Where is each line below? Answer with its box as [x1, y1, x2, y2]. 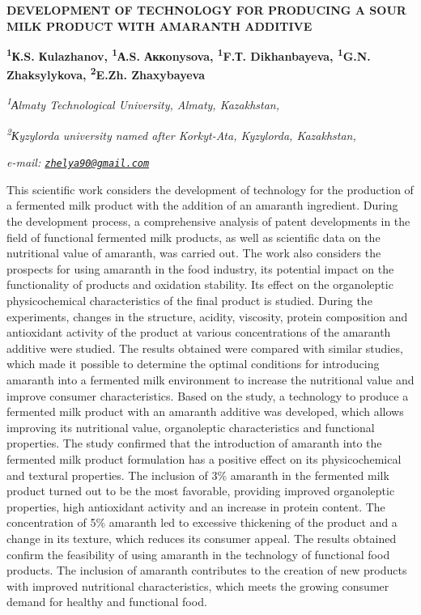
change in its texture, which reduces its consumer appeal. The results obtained [6, 529, 397, 546]
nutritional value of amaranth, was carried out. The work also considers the [6, 244, 381, 261]
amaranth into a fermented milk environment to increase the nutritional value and [6, 371, 415, 388]
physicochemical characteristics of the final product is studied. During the [6, 292, 372, 308]
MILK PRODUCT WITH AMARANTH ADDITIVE [6, 17, 313, 34]
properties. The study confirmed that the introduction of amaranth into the [6, 435, 382, 452]
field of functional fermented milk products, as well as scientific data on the [6, 228, 381, 245]
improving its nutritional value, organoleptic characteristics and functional [6, 418, 375, 435]
